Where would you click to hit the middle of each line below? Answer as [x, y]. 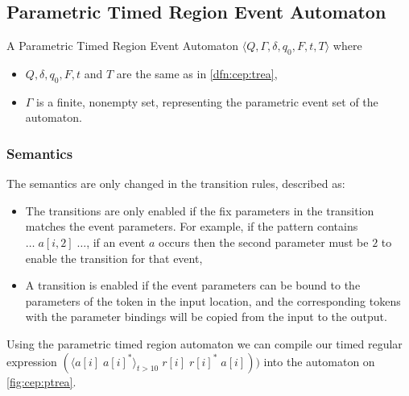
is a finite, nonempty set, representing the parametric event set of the [207, 101]
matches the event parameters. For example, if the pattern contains [192, 226]
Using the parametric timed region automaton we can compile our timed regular [204, 343]
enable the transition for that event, [114, 258]
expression [32, 361]
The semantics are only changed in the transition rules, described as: [176, 183]
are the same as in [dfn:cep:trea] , [197, 73]
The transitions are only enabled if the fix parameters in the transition [200, 210]
